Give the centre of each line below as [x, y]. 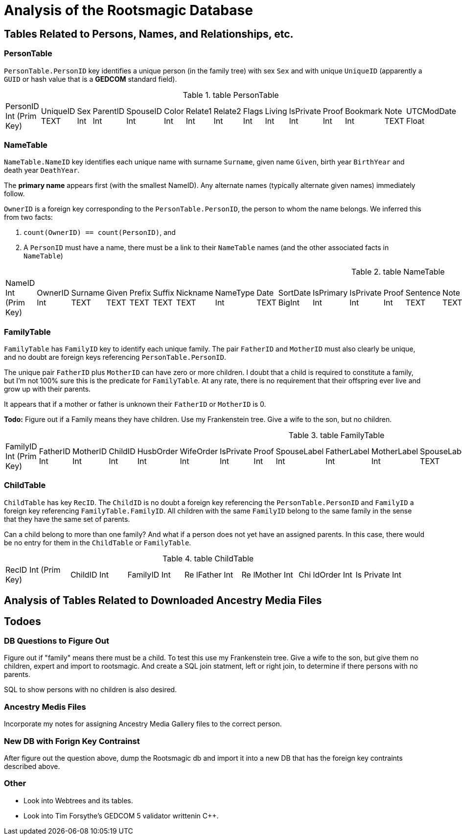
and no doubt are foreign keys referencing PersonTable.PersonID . [115, 357]
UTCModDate [431, 111]
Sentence [423, 293]
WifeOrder [199, 452]
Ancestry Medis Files [45, 707]
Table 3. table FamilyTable [336, 435]
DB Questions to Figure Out [57, 641]
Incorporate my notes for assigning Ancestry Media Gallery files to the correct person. [143, 724]
